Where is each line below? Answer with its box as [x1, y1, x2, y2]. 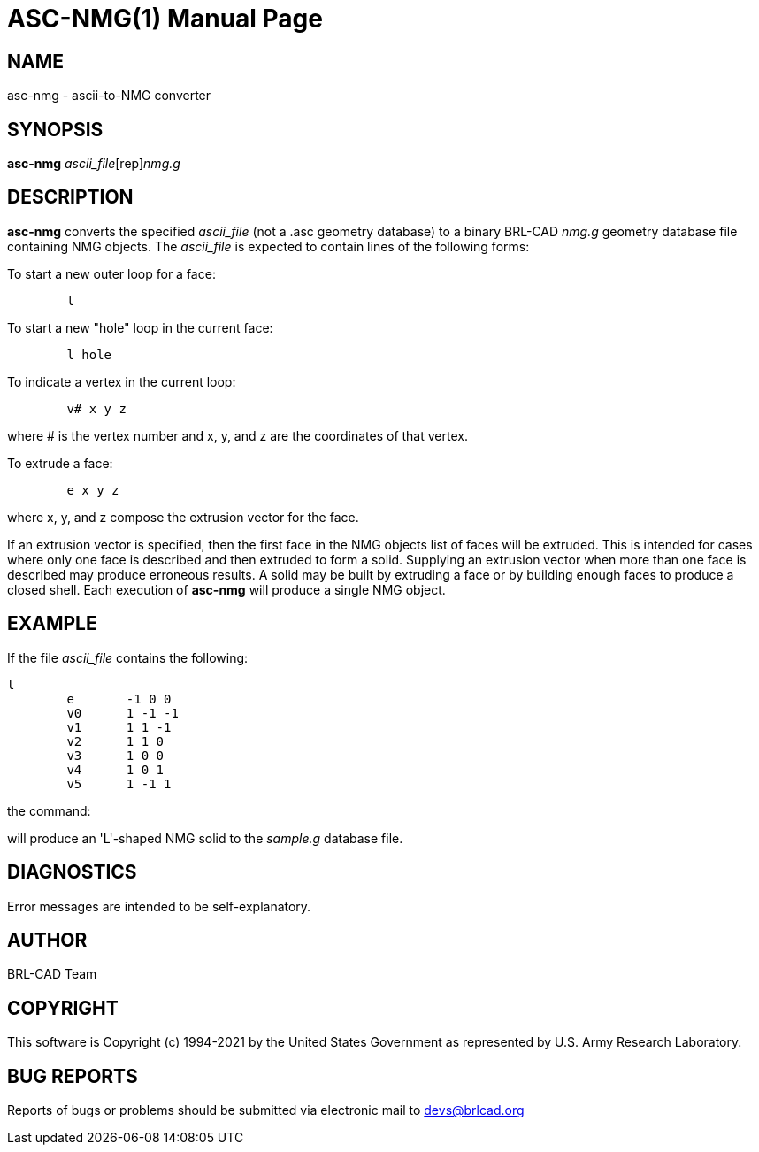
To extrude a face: [7, 455, 113, 471]
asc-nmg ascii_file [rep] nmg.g [7, 156, 180, 172]
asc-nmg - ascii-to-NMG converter [7, 88, 211, 104]
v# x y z [66, 401, 126, 416]
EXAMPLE [7, 612, 97, 635]
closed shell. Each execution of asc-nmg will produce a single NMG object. [7, 581, 446, 597]
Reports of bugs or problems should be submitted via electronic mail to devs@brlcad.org [7, 1102, 525, 1118]
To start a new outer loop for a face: [7, 265, 216, 281]
